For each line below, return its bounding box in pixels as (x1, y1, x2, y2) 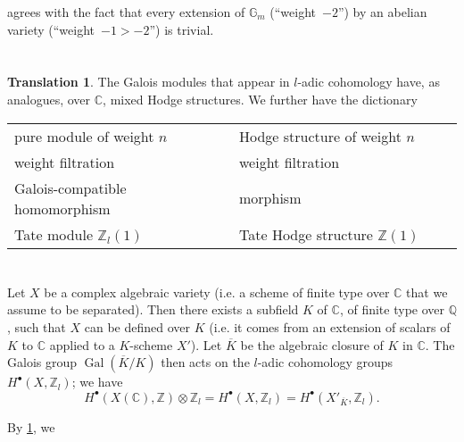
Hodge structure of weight (239, 125, 402, 146)
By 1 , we (7, 417, 55, 436)
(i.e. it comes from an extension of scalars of (209, 317, 451, 336)
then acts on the (161, 353, 250, 371)
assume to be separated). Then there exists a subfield (7, 300, 299, 319)
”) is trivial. (149, 20, 214, 38)
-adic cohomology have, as (297, 72, 440, 91)
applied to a (49, 335, 115, 354)
